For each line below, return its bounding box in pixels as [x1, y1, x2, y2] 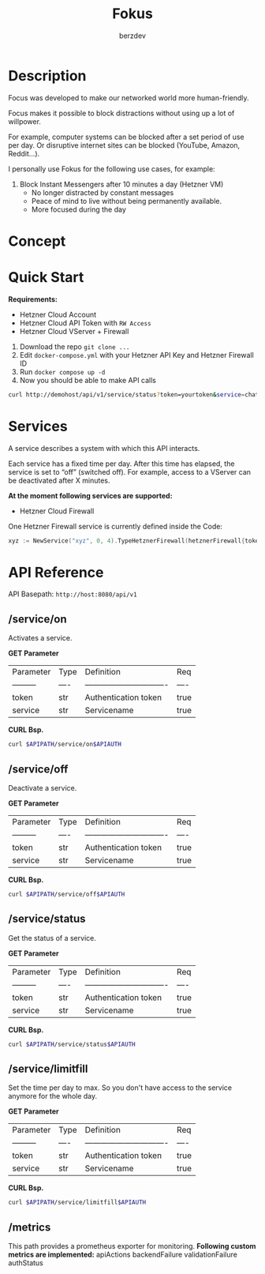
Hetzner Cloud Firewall [19, 506, 95, 516]
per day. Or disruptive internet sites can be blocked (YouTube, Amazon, [8, 140, 241, 150]
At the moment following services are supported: [8, 490, 173, 500]
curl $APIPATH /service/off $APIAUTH [8, 890, 125, 898]
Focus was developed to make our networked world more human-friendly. [8, 92, 250, 103]
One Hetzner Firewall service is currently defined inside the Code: [8, 521, 223, 531]
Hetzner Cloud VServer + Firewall [19, 326, 129, 336]
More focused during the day [31, 205, 126, 214]
